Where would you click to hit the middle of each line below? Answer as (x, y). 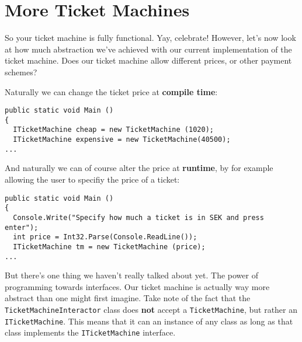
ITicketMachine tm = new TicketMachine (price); (109, 247)
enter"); (22, 227)
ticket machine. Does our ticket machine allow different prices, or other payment (148, 60)
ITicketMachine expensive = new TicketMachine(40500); (122, 140)
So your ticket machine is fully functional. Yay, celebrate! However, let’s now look (150, 38)
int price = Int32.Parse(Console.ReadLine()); (105, 237)
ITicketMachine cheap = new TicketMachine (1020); (113, 130)
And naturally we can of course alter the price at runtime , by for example (139, 168)
